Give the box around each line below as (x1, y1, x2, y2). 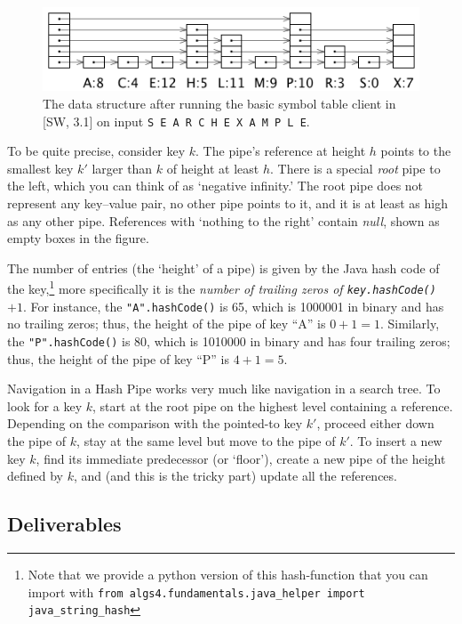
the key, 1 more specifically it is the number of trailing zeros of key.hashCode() (7, 277, 436, 298)
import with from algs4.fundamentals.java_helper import (28, 582, 365, 601)
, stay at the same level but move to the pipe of (76, 432, 336, 450)
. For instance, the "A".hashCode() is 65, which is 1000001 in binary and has (22, 296, 444, 315)
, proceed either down (316, 414, 434, 433)
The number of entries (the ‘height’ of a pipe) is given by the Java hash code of (7, 258, 440, 277)
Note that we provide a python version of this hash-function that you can (28, 565, 428, 583)
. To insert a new (349, 432, 442, 450)
